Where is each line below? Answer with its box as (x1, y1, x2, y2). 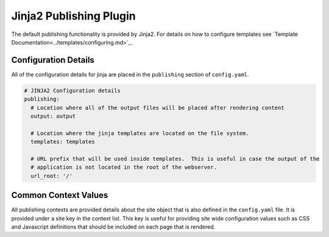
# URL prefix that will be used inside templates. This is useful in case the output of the (30, 155, 320, 162)
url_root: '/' (30, 172, 73, 179)
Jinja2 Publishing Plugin (11, 9, 136, 23)
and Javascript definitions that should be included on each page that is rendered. (11, 223, 216, 231)
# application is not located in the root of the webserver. (30, 164, 218, 171)
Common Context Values (11, 190, 108, 200)
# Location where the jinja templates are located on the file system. (30, 130, 249, 136)
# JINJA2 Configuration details (24, 87, 121, 94)
